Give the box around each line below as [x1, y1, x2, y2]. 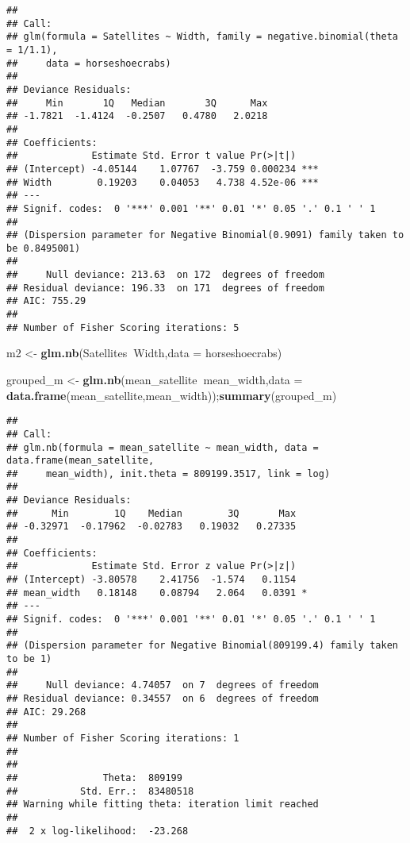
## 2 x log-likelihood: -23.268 [6, 825, 189, 837]
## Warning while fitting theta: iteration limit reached [6, 799, 319, 810]
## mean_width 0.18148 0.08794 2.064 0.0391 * [6, 587, 308, 599]
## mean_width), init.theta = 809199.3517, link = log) [6, 468, 331, 479]
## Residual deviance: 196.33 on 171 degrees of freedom [6, 282, 324, 294]
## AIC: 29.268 [6, 706, 86, 718]
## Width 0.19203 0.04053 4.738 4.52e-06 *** [6, 176, 319, 188]
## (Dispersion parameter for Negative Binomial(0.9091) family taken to [6, 229, 404, 241]
